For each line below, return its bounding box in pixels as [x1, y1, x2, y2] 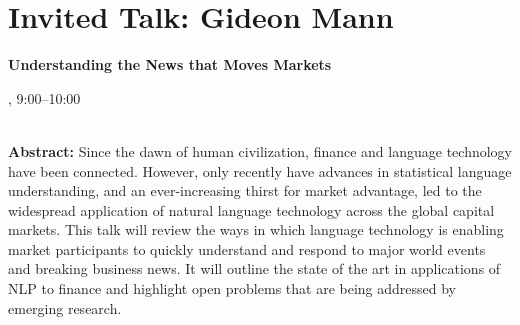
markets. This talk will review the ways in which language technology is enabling [8, 219, 504, 240]
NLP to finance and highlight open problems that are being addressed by [8, 278, 456, 299]
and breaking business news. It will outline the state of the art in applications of [8, 258, 501, 279]
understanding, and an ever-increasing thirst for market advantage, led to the [8, 180, 482, 201]
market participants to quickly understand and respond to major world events [8, 238, 486, 259]
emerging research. [8, 297, 122, 318]
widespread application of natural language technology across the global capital [8, 199, 495, 220]
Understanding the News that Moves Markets [8, 54, 332, 75]
